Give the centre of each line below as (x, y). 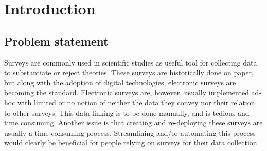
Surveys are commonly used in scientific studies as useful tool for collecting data (131, 62)
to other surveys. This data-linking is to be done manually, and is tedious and (127, 112)
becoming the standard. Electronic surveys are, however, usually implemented (127, 92)
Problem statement (56, 41)
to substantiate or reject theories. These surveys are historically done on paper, (129, 72)
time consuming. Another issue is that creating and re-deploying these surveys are (133, 123)
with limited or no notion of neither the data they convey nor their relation (136, 102)
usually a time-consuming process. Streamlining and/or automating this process (130, 132)
